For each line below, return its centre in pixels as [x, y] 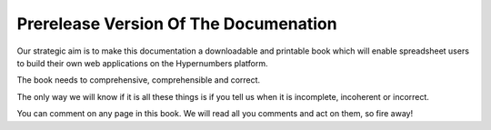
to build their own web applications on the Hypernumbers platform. [142, 63]
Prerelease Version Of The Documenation [177, 24]
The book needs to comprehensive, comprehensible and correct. [139, 80]
